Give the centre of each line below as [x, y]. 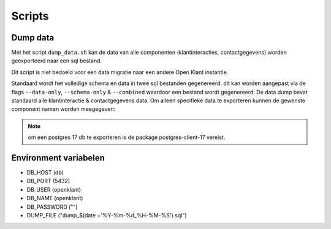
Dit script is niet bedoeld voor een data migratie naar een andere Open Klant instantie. [120, 72]
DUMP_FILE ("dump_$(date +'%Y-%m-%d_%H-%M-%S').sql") [107, 216]
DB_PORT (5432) [48, 181]
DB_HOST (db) [45, 173]
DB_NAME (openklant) [55, 198]
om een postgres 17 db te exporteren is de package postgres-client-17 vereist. [127, 137]
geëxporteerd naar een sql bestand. [57, 61]
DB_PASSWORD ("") [52, 207]
